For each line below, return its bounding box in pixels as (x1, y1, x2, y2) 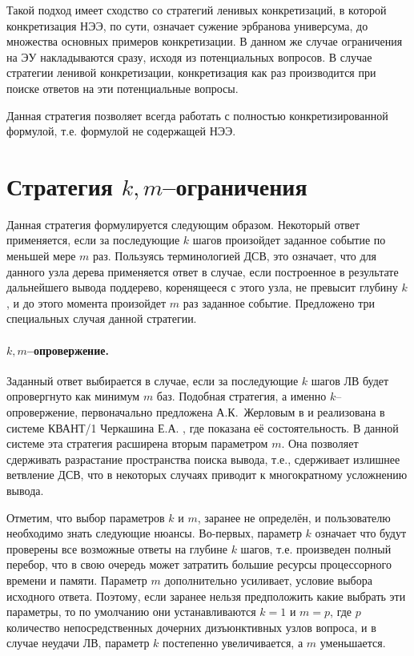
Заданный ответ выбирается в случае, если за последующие (6, 372, 299, 388)
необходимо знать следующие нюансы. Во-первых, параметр (6, 525, 302, 541)
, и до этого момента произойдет (6, 294, 167, 311)
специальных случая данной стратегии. (6, 310, 197, 327)
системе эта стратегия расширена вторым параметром (6, 435, 268, 452)
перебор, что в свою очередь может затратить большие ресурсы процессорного (6, 556, 392, 573)
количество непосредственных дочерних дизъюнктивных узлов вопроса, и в (6, 618, 376, 635)
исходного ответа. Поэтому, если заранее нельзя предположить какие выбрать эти (6, 587, 406, 604)
